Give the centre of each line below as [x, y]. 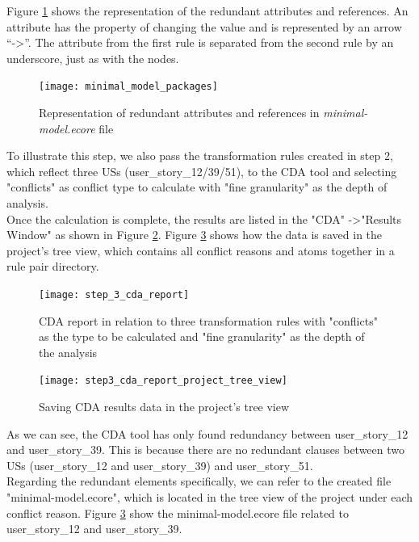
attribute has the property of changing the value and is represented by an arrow [204, 26]
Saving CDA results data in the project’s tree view [164, 407]
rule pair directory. [53, 266]
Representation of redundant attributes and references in [179, 113]
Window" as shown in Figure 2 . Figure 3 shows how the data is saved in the [195, 235]
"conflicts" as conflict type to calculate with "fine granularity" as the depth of [197, 187]
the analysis [68, 352]
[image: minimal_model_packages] [128, 87]
